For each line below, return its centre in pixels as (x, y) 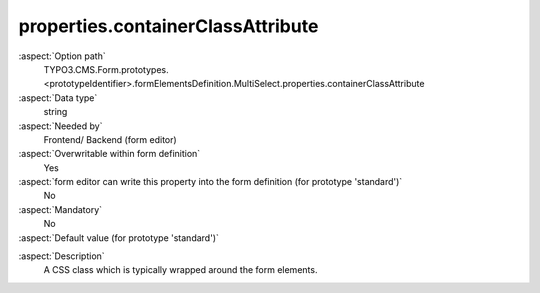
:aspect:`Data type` (58, 97)
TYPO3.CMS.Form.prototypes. (106, 69)
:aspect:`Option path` (62, 56)
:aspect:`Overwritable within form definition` (109, 154)
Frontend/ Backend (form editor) (110, 139)
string (55, 112)
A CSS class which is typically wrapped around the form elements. (180, 270)
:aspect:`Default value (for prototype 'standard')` (119, 237)
